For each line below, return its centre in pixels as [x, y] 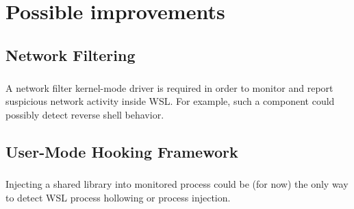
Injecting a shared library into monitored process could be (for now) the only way [177, 184]
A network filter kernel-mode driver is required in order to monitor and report [169, 87]
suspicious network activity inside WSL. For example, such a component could [170, 101]
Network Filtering [71, 54]
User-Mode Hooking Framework [122, 151]
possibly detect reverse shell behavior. [85, 114]
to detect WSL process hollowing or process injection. [118, 198]
